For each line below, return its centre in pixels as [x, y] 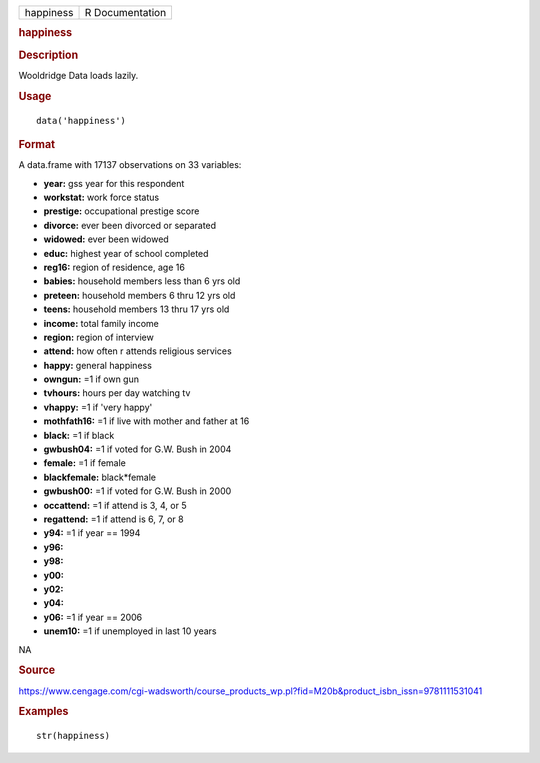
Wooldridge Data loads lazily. [78, 75]
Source [37, 670]
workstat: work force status [101, 197]
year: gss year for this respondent [114, 183]
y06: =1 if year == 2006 [93, 617]
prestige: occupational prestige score [121, 211]
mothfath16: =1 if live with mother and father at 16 [146, 421]
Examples [43, 712]
